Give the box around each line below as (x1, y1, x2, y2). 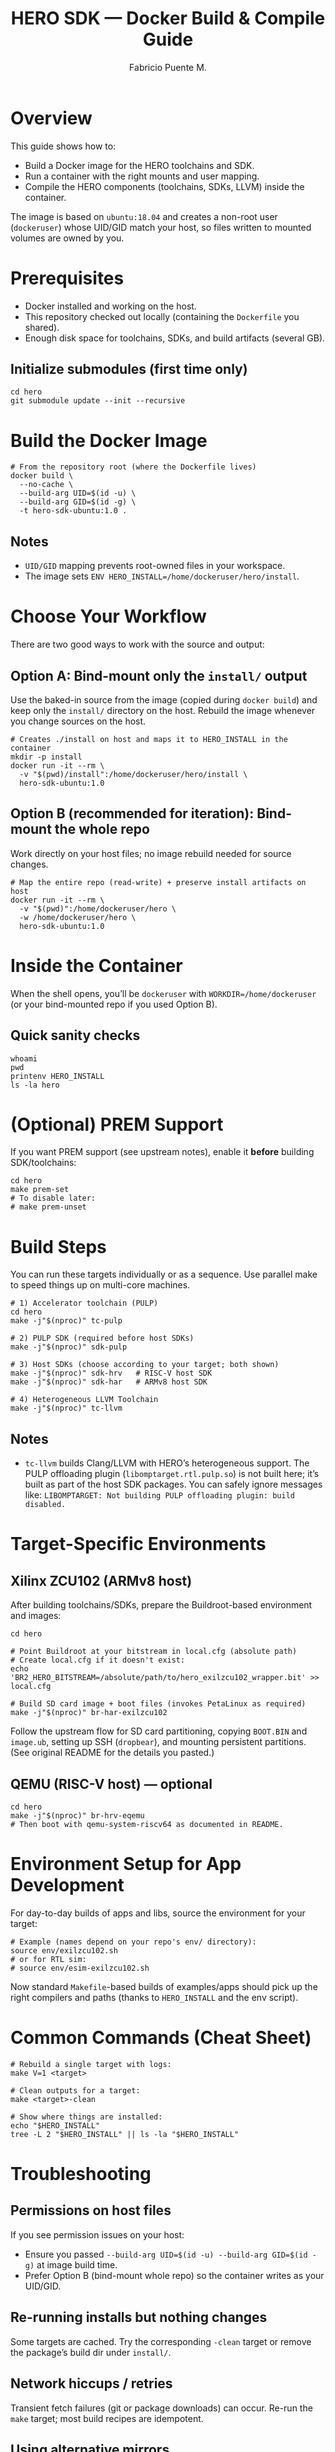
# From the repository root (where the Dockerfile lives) (10, 462, 257, 472)
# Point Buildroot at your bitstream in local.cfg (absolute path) (10, 1647, 298, 1657)
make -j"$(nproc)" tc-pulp (10, 1316, 123, 1326)
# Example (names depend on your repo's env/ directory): (10, 1937, 257, 1947)
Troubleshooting (10, 2163, 152, 2186)
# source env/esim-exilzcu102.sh (10, 1963, 150, 1973)
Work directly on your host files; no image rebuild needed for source (10, 847, 292, 859)
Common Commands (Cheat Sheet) (10, 2027, 312, 2049)
